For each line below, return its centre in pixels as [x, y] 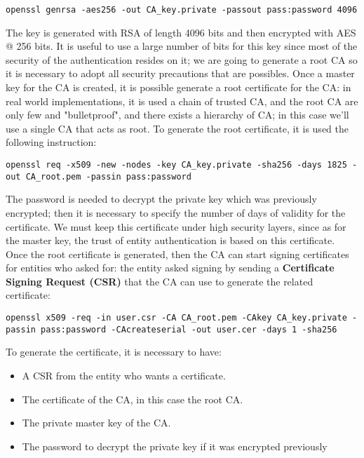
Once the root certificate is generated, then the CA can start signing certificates [177, 254]
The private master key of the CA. [96, 423]
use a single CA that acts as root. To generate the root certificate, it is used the [177, 128]
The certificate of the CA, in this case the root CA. [133, 399]
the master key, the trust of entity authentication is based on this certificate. [170, 240]
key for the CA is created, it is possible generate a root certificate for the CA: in [178, 87]
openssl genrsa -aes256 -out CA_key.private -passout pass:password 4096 [182, 10]
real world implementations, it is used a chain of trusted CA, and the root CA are [182, 101]
